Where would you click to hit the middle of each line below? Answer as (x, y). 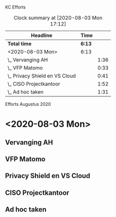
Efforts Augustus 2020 (28, 104)
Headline (42, 35)
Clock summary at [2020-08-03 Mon (58, 18)
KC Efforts (15, 7)
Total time (20, 44)
